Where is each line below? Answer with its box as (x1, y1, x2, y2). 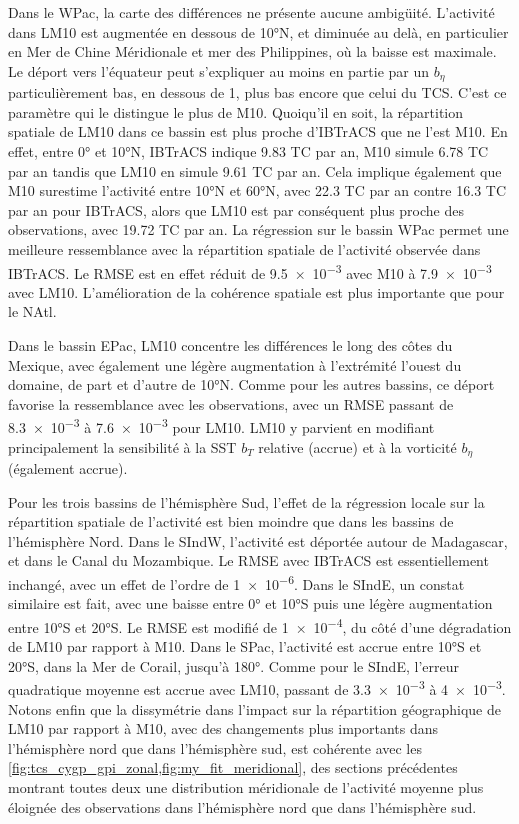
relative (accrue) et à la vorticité (258, 436, 457, 457)
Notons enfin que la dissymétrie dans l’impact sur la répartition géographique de (8, 698, 501, 719)
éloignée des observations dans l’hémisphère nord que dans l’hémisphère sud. (8, 796, 477, 817)
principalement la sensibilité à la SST (8, 436, 237, 457)
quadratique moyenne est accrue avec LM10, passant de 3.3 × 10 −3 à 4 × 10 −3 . (8, 676, 506, 699)
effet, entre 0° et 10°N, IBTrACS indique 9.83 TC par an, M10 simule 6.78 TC (8, 141, 489, 162)
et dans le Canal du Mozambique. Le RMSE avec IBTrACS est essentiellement (8, 550, 489, 571)
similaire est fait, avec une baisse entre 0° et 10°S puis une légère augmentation (8, 593, 493, 614)
